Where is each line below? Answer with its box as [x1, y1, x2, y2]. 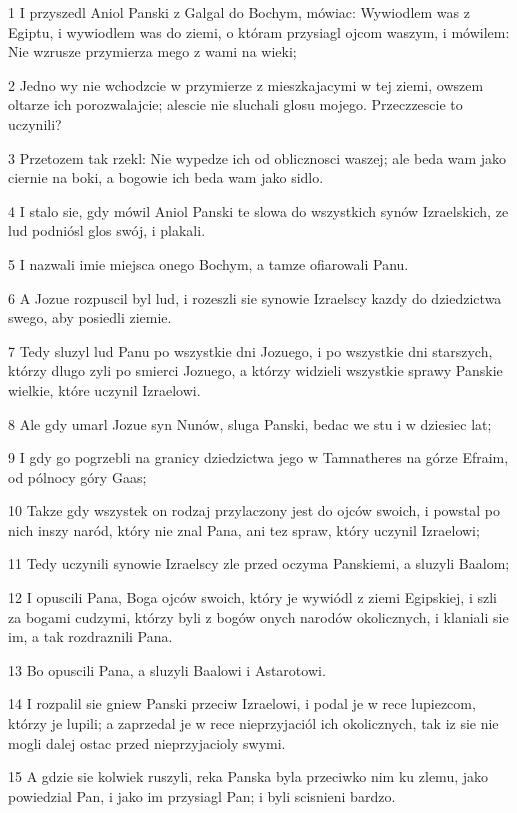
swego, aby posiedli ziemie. [8, 307, 172, 328]
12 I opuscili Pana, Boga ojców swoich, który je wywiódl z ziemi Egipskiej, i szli [8, 587, 497, 608]
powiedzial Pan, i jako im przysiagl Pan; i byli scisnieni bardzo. [8, 785, 396, 806]
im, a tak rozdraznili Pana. [8, 626, 173, 647]
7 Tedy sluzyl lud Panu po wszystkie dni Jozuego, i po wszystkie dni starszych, [8, 340, 493, 361]
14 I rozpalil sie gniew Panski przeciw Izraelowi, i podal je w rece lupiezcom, [8, 693, 476, 714]
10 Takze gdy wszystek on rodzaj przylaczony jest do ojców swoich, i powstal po [8, 500, 500, 521]
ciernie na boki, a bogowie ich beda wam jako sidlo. [8, 167, 324, 188]
